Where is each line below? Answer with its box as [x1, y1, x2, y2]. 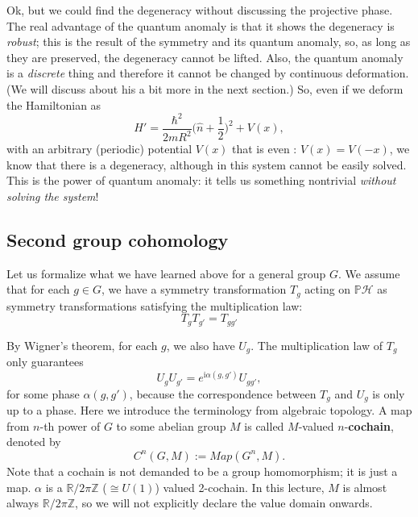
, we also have [166, 336, 235, 353]
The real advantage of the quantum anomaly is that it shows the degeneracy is [6, 17, 395, 34]
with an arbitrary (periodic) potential [6, 140, 192, 157]
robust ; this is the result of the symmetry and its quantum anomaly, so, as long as [6, 33, 411, 50]
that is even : [232, 140, 297, 157]
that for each [6, 281, 70, 298]
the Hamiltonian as [6, 96, 101, 113]
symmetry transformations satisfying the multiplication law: [6, 297, 303, 314]
